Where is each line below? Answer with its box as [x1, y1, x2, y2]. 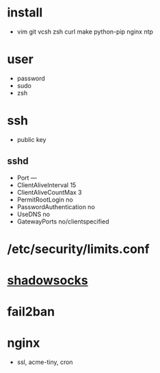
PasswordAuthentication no [16, 202, 96, 210]
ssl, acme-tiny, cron [16, 358, 73, 366]
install [7, 5, 43, 21]
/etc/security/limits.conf [7, 241, 150, 256]
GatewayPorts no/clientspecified [16, 217, 109, 226]
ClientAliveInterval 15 [16, 180, 77, 189]
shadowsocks [7, 273, 88, 288]
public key [16, 135, 46, 143]
